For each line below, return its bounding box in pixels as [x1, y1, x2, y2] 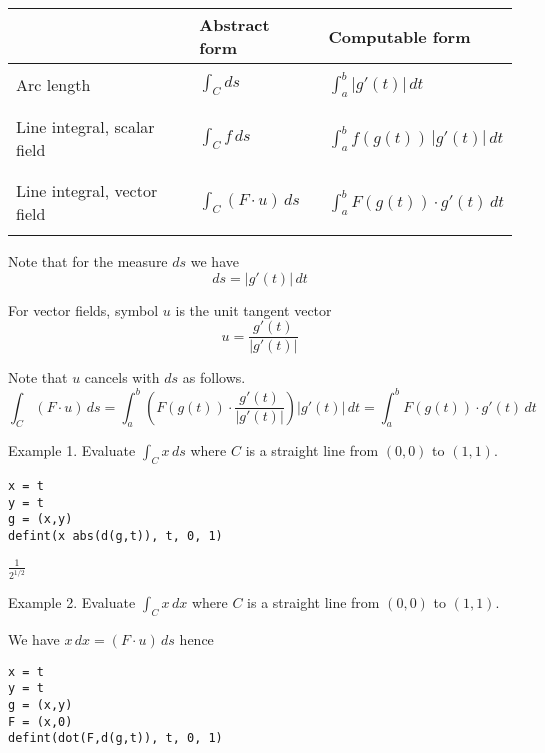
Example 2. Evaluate [8, 592, 136, 613]
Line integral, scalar [16, 115, 155, 139]
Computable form [328, 24, 471, 48]
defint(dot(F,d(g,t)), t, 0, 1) [8, 731, 223, 746]
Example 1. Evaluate [8, 440, 136, 461]
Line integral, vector [16, 179, 158, 203]
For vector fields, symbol [8, 299, 159, 320]
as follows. [182, 367, 246, 388]
